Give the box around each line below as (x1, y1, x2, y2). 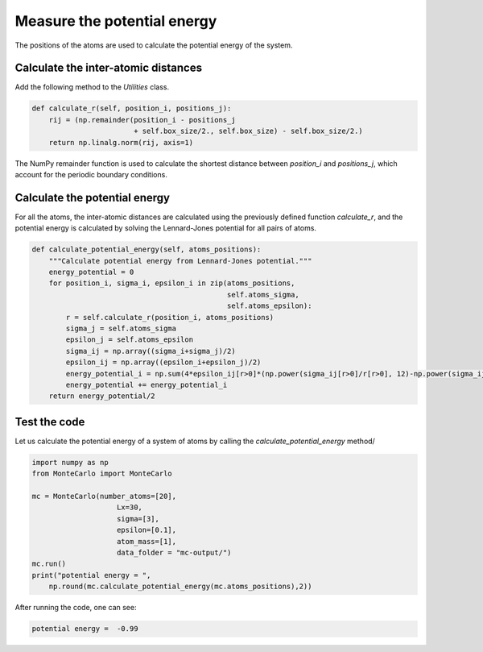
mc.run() (31, 559, 67, 568)
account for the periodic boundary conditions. (14, 169, 168, 179)
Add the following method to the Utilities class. (14, 82, 169, 92)
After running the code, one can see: (14, 603, 137, 613)
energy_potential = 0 (48, 268, 134, 277)
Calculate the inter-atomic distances (14, 61, 203, 75)
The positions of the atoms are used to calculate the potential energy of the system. (14, 40, 293, 50)
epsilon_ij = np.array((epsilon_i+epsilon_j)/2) (65, 358, 262, 367)
